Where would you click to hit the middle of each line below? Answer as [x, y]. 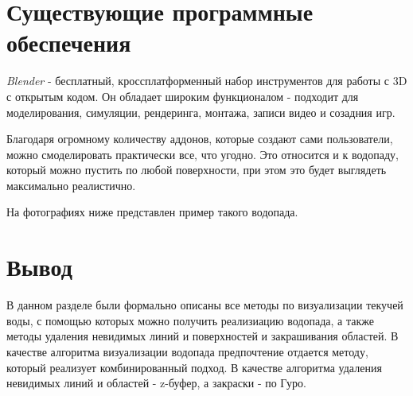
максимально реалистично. [71, 185]
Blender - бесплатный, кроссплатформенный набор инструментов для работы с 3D [207, 81]
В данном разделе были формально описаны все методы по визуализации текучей [205, 305]
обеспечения [69, 43]
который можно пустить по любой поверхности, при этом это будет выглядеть [197, 170]
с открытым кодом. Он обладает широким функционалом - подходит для [183, 96]
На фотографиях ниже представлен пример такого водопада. [152, 212]
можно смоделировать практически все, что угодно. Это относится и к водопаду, [203, 154]
